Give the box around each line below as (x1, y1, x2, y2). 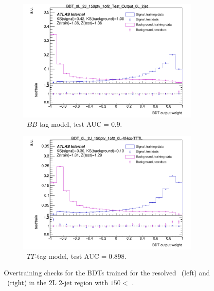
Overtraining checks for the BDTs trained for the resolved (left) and (4, 267, 210, 277)
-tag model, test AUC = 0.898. (35, 251, 126, 261)
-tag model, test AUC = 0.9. (37, 119, 122, 129)
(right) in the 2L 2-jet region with (7, 277, 108, 287)
